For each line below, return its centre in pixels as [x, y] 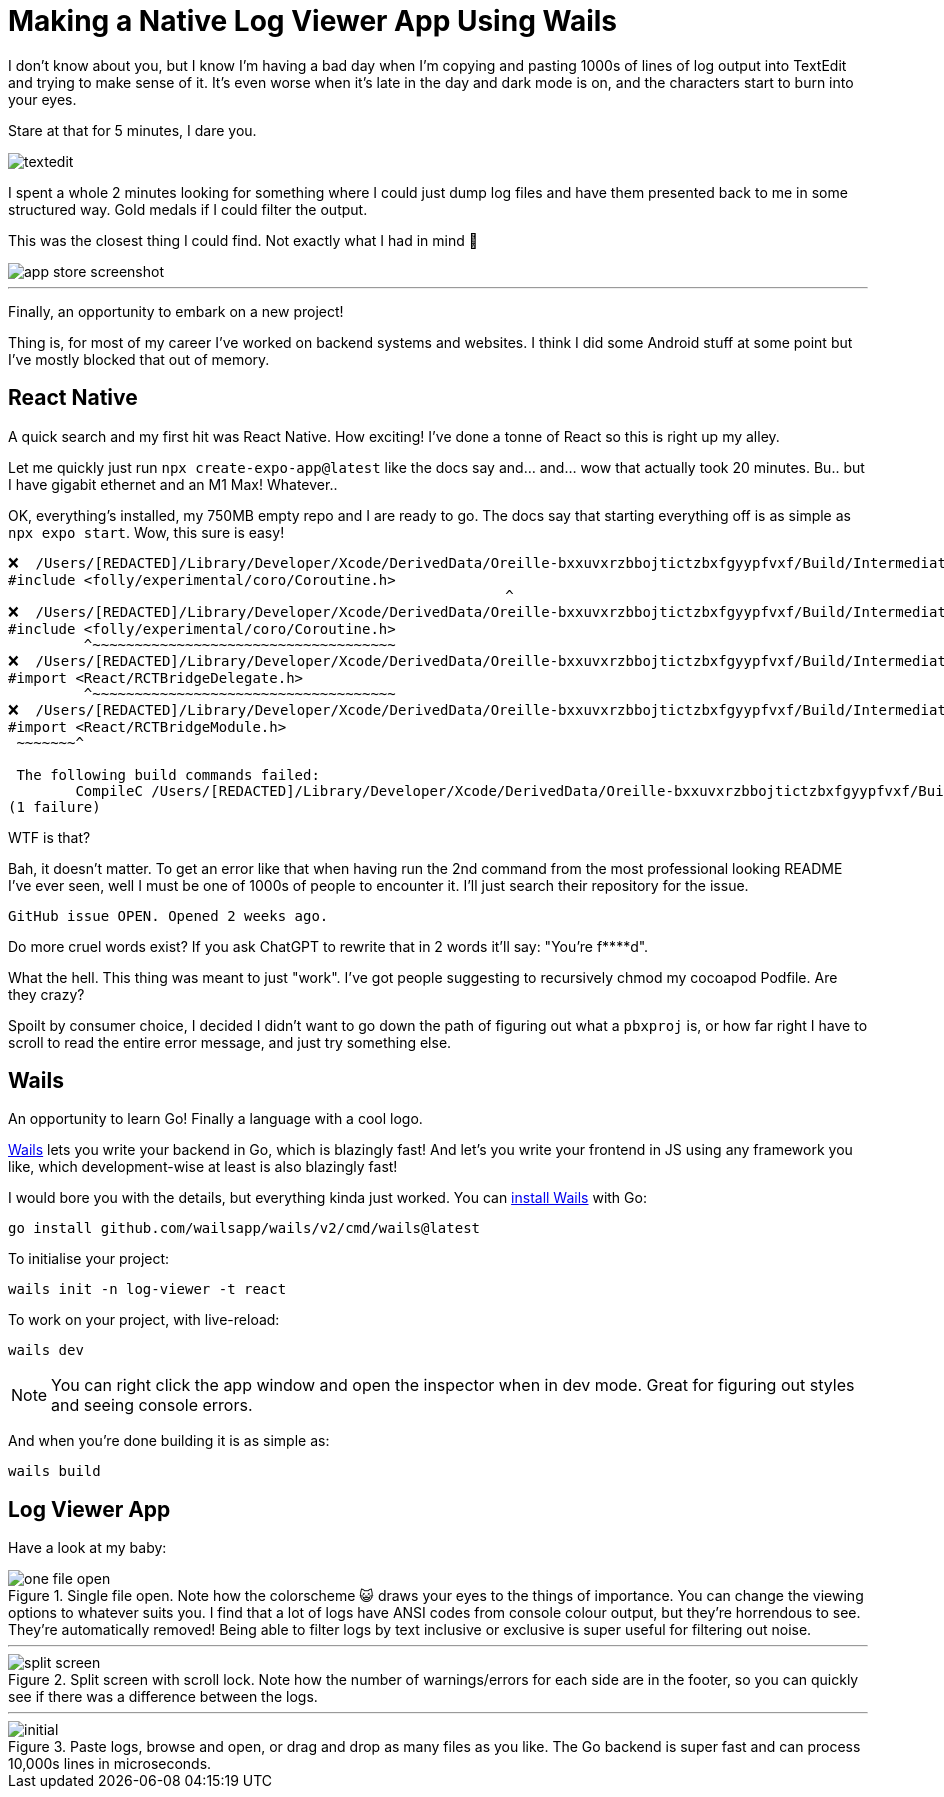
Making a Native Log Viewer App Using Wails [312, 21]
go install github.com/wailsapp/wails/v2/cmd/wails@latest [244, 1228]
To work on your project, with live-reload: [144, 1320]
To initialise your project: [89, 1259]
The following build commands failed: [168, 774]
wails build [54, 1471]
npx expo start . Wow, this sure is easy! [146, 532]
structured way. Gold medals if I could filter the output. [188, 209]
